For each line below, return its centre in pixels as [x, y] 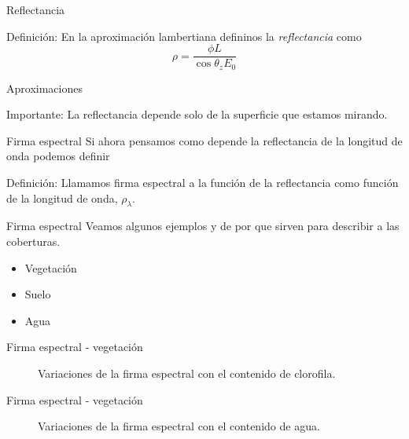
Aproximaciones [44, 88]
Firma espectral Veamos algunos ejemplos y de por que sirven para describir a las [203, 226]
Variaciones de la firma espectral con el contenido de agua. [179, 426]
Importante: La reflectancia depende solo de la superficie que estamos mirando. [197, 114]
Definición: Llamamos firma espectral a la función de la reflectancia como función [203, 183]
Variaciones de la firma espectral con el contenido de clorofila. [187, 373]
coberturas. [33, 241]
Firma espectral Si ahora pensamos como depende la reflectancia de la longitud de [204, 140]
